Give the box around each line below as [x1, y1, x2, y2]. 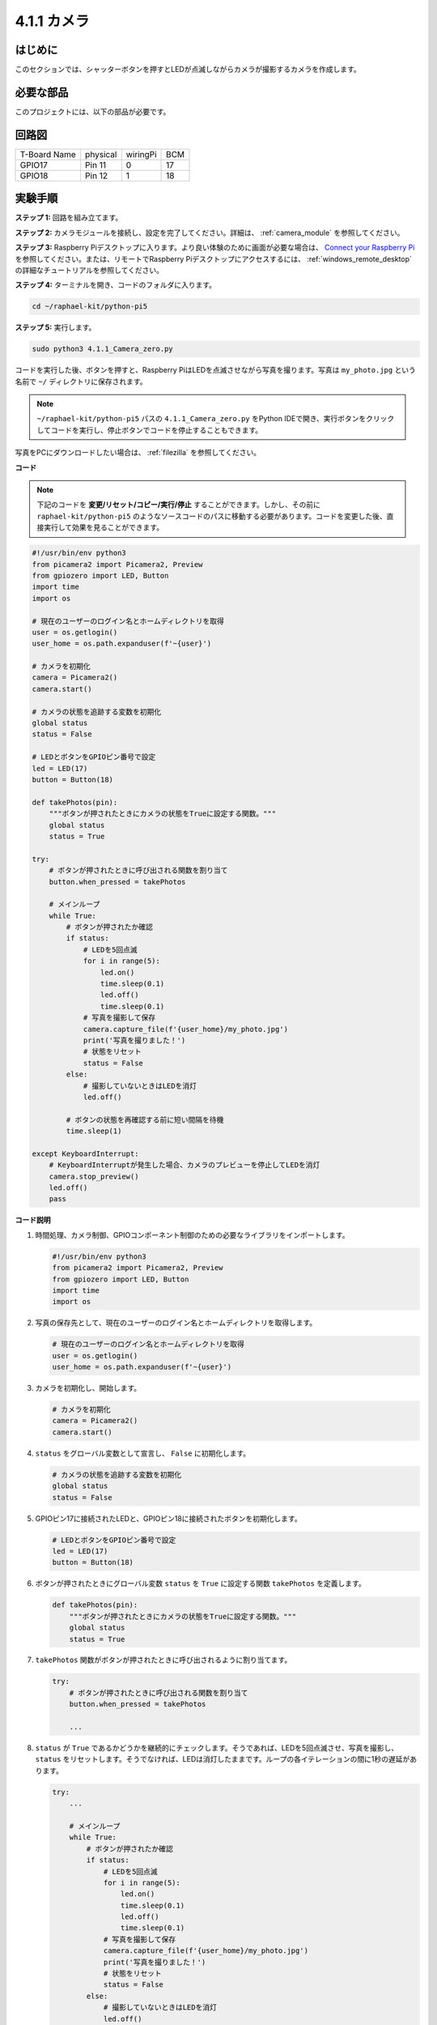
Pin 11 [85, 159, 107, 170]
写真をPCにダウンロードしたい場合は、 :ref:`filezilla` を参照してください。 [15, 448, 261, 458]
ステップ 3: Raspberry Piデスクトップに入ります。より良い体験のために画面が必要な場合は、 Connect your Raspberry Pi [15, 243, 415, 253]
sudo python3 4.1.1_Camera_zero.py [32, 344, 173, 354]
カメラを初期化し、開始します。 [35, 1383, 142, 1393]
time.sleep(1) [66, 1127, 122, 1136]
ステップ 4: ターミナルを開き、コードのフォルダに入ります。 [15, 280, 217, 290]
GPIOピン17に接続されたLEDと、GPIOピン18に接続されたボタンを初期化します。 [35, 1513, 303, 1523]
